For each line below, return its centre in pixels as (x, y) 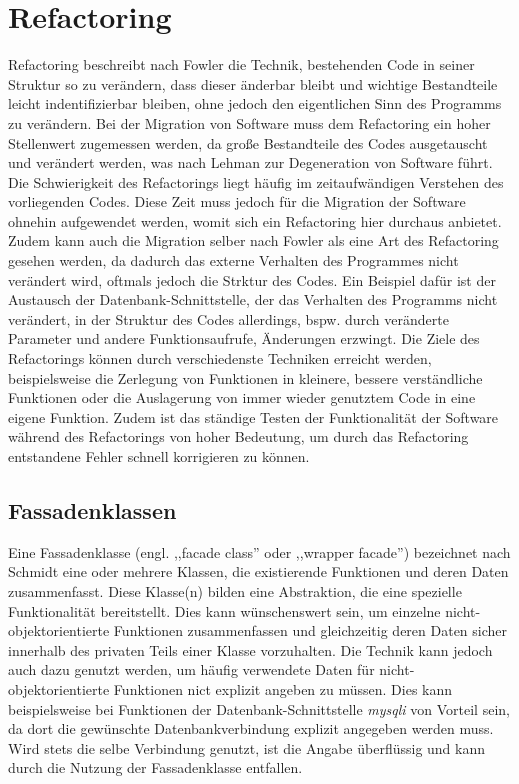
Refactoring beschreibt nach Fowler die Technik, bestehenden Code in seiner (241, 64)
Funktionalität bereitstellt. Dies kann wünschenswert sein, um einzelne (224, 610)
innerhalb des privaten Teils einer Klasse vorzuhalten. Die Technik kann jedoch (250, 649)
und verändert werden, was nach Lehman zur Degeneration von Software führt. (250, 162)
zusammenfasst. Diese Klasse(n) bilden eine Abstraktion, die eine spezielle (235, 590)
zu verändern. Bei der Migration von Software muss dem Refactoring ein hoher (249, 122)
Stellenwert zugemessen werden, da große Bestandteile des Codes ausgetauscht (248, 142)
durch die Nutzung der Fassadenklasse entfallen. (155, 767)
